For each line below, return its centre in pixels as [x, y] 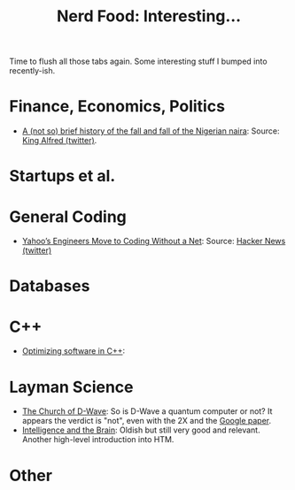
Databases [50, 286]
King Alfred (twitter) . [59, 141]
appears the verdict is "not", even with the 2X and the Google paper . [147, 421]
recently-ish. [32, 71]
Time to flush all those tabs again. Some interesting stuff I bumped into [138, 61]
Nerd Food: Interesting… [149, 16]
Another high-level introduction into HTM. [98, 440]
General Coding [68, 216]
